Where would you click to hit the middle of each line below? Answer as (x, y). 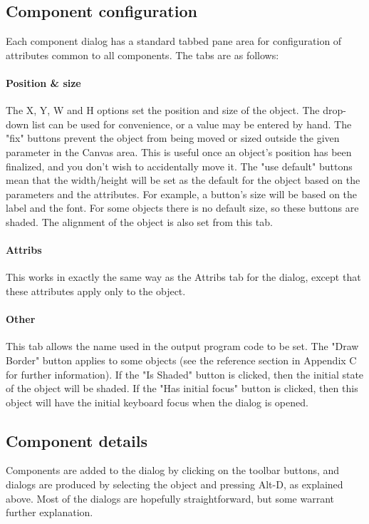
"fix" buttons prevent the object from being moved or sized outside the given (173, 138)
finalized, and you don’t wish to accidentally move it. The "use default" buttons (179, 166)
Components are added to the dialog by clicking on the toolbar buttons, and (173, 470)
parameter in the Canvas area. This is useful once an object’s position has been (179, 151)
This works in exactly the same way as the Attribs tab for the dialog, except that (183, 277)
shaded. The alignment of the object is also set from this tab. (139, 221)
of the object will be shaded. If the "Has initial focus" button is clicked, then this (182, 388)
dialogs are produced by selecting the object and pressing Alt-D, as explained (175, 484)
